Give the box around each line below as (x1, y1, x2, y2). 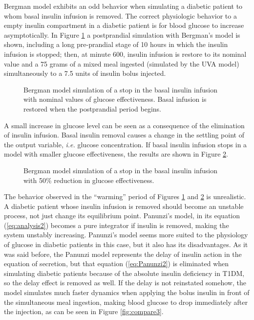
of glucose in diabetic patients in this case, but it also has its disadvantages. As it (4, 239, 248, 250)
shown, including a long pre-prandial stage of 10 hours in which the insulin (4, 39, 228, 49)
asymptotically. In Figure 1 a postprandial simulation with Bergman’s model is (4, 29, 240, 40)
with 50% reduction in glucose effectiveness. (23, 175, 154, 185)
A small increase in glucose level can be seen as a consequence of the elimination (4, 120, 245, 130)
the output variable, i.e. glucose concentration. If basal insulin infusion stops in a (4, 139, 247, 149)
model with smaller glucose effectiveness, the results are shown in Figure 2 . (4, 149, 228, 159)
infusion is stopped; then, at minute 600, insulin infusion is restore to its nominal (4, 48, 247, 59)
